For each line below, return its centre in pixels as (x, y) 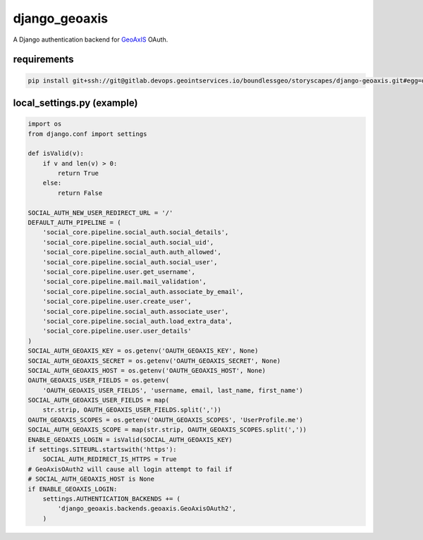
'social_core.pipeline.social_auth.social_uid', (128, 242)
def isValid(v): (56, 154)
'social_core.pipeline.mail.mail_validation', (125, 282)
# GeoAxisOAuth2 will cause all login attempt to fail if (130, 469)
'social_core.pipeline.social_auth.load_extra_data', (137, 321)
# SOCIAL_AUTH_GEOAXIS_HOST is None (91, 479)
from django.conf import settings (87, 134)
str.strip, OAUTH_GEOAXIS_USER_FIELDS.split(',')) (132, 410)
